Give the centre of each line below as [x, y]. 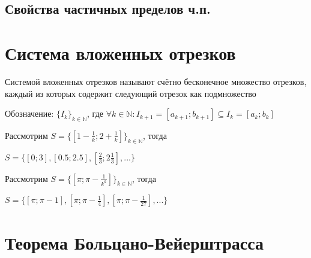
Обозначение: [29, 113]
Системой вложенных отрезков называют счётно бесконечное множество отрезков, [156, 81]
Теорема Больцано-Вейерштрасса [134, 242]
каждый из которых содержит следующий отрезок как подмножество [131, 93]
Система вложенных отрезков [120, 52]
